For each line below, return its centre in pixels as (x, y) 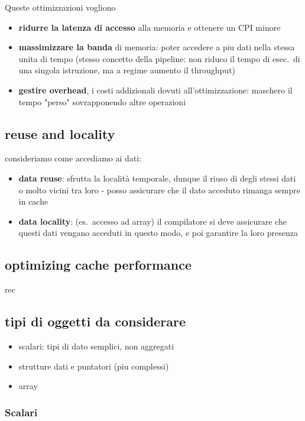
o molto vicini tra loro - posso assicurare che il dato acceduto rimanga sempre (159, 190)
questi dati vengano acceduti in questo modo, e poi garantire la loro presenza (158, 233)
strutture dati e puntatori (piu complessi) (94, 366)
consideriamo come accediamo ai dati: (73, 158)
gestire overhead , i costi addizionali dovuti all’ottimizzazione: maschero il (155, 90)
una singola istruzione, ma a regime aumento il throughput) (127, 70)
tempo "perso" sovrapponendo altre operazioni (102, 101)
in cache (33, 201)
